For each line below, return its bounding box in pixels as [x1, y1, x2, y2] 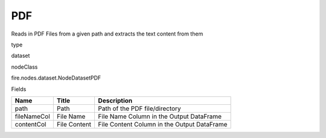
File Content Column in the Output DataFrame [98, 120, 228, 128]
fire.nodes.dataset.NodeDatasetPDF [11, 74, 101, 81]
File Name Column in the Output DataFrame [98, 112, 222, 121]
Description [98, 96, 133, 105]
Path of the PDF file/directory [98, 104, 181, 113]
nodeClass [11, 63, 38, 71]
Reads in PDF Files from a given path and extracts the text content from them [11, 30, 203, 37]
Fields [11, 85, 27, 93]
